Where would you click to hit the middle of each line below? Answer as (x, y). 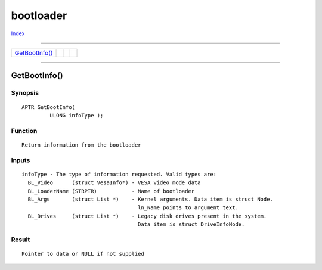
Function (24, 131)
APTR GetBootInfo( (49, 107)
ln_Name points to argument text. (188, 208)
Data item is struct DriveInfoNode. (191, 224)
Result (21, 240)
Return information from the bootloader (81, 145)
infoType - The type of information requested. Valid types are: (119, 174)
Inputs (21, 160)
